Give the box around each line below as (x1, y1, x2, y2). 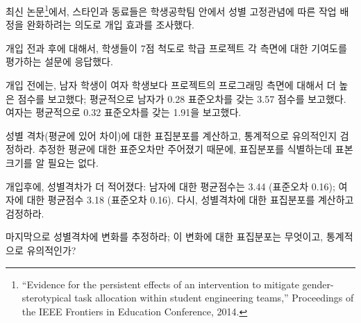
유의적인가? (26, 242, 76, 257)
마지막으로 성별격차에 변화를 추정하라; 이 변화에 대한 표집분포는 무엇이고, (6, 229, 324, 244)
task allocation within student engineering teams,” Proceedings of (74, 290, 354, 305)
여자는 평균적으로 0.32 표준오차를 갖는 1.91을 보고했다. (6, 105, 242, 119)
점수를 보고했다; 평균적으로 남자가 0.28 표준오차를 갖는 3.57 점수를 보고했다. (17, 91, 346, 106)
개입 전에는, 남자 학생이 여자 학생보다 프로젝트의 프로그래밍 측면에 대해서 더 (6, 78, 336, 92)
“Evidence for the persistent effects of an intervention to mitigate (22, 276, 299, 291)
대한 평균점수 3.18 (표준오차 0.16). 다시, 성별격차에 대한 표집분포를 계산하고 (26, 192, 354, 207)
